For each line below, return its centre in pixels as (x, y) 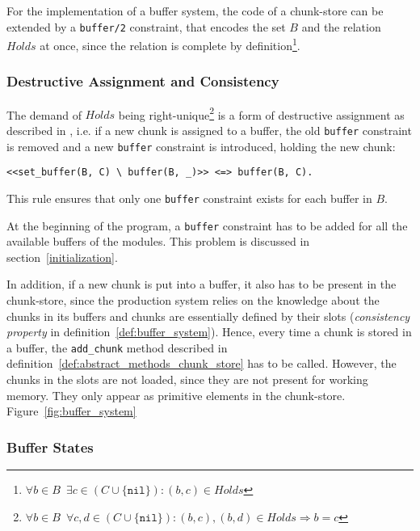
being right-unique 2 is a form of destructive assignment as (261, 113)
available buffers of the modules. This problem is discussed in (158, 241)
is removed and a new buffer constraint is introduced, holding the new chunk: (201, 146)
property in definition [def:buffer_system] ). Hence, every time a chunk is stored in (209, 332)
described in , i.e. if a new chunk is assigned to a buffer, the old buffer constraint (209, 130)
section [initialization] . (62, 257)
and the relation (341, 26)
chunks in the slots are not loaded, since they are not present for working (187, 379)
